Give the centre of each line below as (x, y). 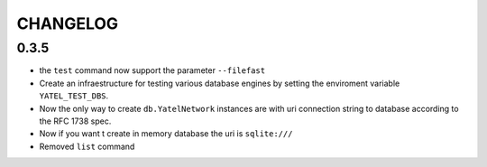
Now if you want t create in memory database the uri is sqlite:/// (166, 134)
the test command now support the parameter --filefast (152, 70)
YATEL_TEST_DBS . (74, 96)
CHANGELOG (68, 23)
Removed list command (87, 146)
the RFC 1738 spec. (75, 121)
